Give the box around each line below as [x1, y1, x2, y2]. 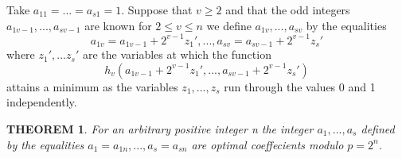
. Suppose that [121, 2, 193, 17]
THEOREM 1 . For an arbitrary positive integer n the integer [6, 120, 314, 137]
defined [361, 120, 395, 137]
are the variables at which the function [82, 46, 271, 63]
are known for [84, 17, 152, 33]
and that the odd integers [225, 2, 350, 17]
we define [206, 17, 252, 33]
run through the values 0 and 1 [224, 78, 376, 94]
